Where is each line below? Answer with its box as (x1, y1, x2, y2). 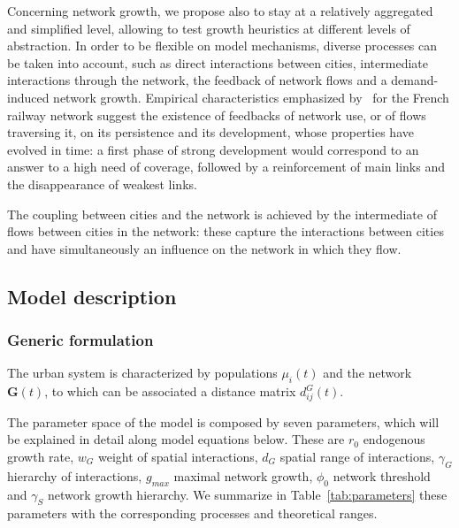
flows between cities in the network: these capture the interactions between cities (7, 222, 444, 241)
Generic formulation (7, 329, 154, 351)
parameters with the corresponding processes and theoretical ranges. (7, 504, 378, 523)
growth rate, (7, 448, 74, 466)
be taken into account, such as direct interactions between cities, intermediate (7, 53, 428, 72)
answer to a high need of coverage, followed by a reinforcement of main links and (7, 157, 445, 176)
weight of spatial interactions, (97, 448, 258, 466)
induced (7, 88, 50, 106)
